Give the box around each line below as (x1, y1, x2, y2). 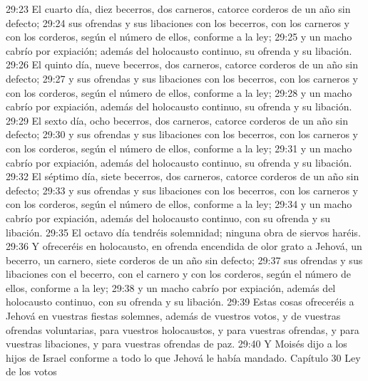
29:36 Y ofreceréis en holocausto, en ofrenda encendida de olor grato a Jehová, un (6, 239, 362, 254)
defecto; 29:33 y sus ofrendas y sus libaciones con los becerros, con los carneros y (6, 182, 359, 197)
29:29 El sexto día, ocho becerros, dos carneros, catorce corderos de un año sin (6, 113, 349, 127)
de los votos (6, 364, 57, 379)
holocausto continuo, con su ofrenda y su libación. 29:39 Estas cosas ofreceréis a (6, 294, 354, 309)
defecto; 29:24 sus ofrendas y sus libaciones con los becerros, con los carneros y (6, 15, 349, 30)
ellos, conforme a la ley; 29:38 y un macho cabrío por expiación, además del (6, 280, 336, 295)
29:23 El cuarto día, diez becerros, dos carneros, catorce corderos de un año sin (6, 1, 351, 16)
